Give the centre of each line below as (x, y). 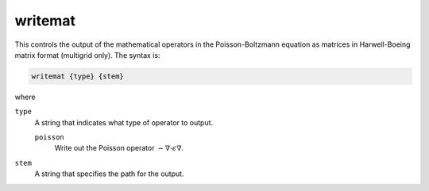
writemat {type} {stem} (78, 76)
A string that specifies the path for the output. (109, 174)
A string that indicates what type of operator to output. (124, 122)
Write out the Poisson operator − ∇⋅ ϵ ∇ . (119, 148)
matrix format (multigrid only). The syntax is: (87, 55)
